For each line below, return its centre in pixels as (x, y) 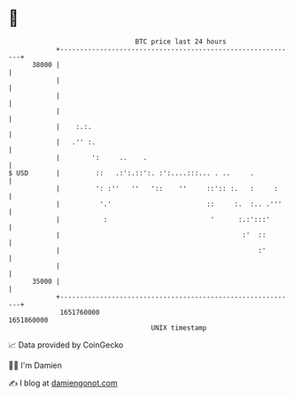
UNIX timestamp (179, 328)
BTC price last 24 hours (181, 42)
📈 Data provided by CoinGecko (66, 345)
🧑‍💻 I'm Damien (35, 365)
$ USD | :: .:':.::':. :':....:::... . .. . (131, 173)
